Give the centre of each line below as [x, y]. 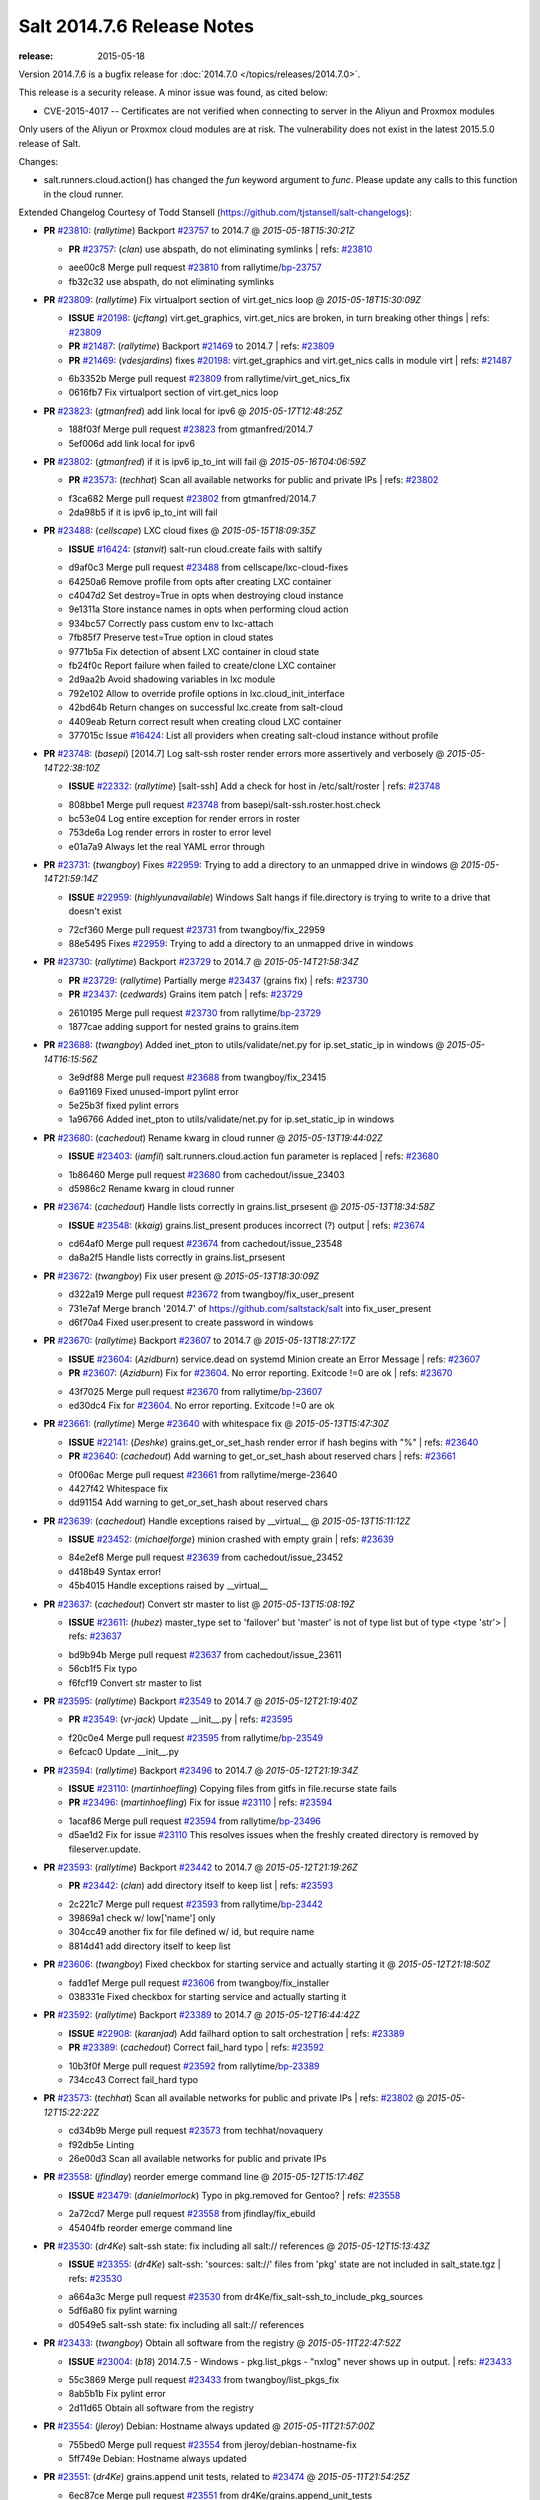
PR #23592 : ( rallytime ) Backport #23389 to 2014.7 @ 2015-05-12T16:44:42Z [201, 2015]
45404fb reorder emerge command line [150, 2227]
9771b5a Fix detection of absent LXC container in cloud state [194, 651]
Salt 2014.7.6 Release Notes [136, 26]
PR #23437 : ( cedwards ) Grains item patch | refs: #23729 [186, 994]
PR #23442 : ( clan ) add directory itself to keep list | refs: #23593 [201, 1886]
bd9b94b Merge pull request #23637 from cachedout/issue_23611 [205, 1654]
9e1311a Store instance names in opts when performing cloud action [208, 609]
